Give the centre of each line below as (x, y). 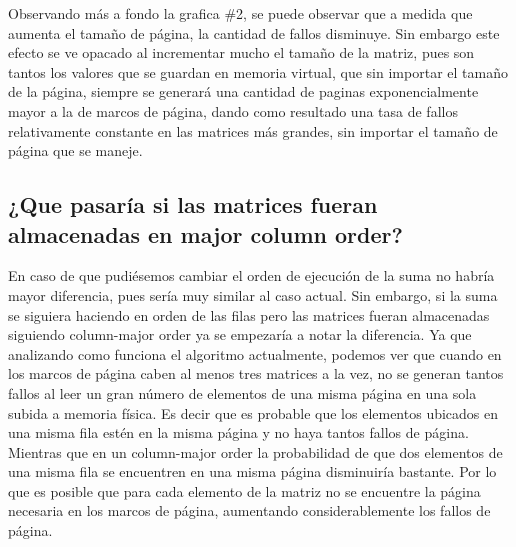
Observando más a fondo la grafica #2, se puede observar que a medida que (240, 13)
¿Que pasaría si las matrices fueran (193, 204)
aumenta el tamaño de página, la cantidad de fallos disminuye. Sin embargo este (254, 32)
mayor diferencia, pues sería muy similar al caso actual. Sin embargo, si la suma (253, 294)
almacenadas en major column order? (205, 233)
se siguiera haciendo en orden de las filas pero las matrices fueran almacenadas (249, 314)
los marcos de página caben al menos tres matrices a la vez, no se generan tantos (256, 373)
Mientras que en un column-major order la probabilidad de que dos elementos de (255, 451)
